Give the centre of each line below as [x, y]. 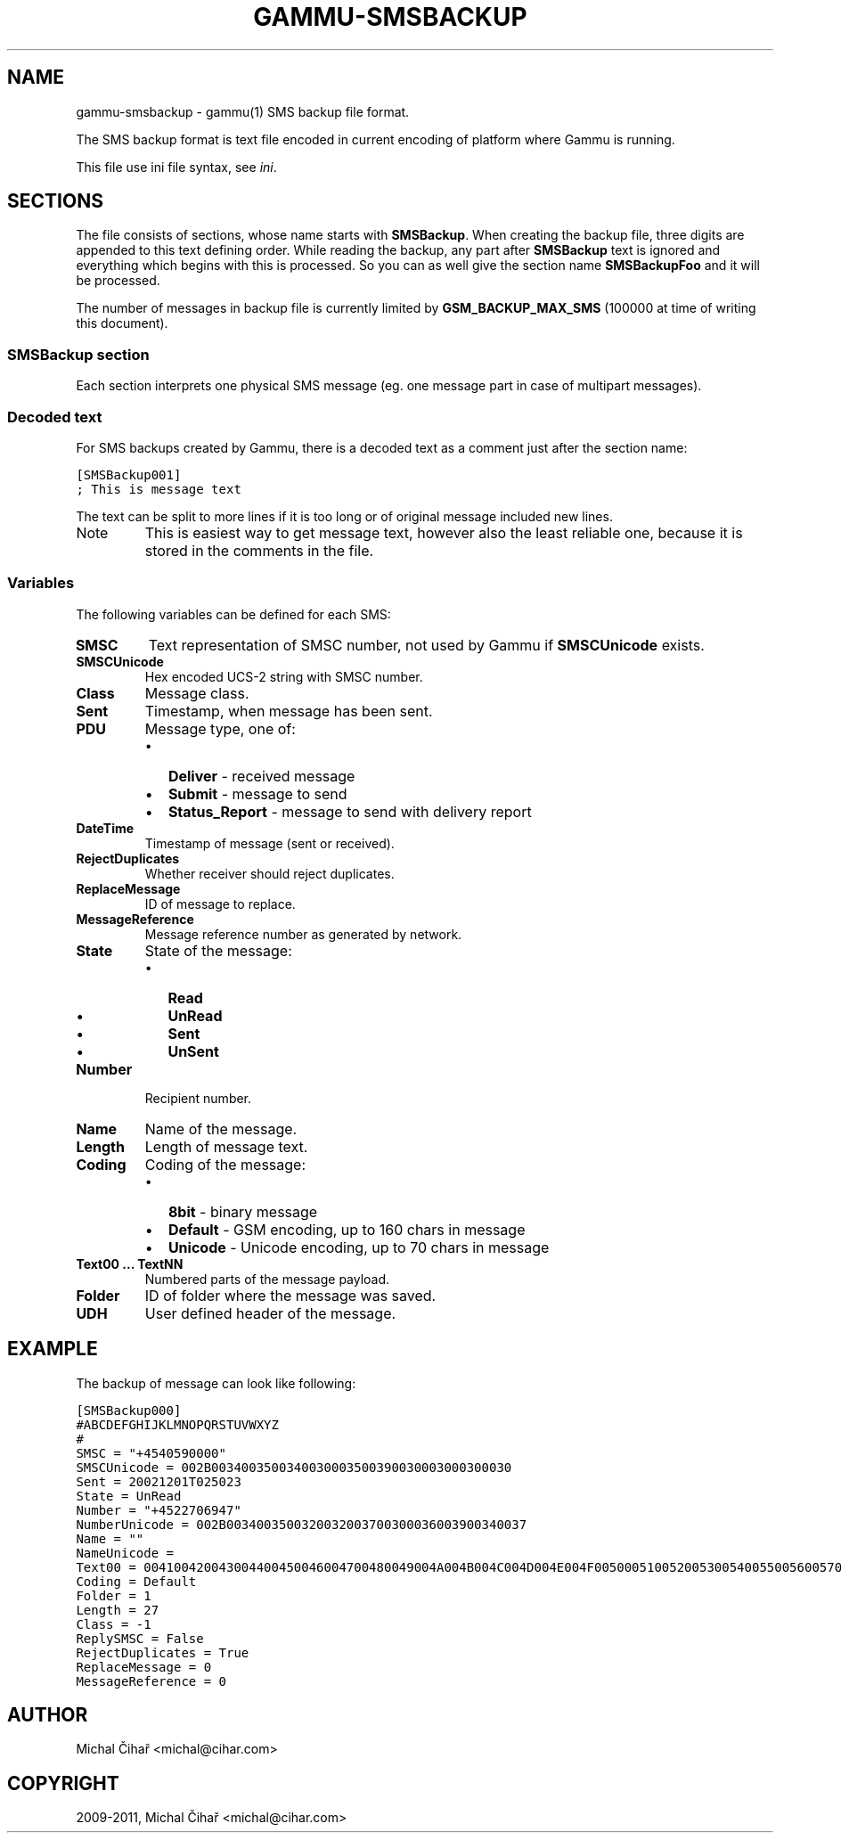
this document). [122, 323]
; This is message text [159, 489]
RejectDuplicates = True [163, 1652]
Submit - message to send [257, 793]
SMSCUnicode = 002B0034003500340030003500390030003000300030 [294, 1467]
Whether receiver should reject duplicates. [269, 873]
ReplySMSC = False [140, 1638]
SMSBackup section [78, 354]
